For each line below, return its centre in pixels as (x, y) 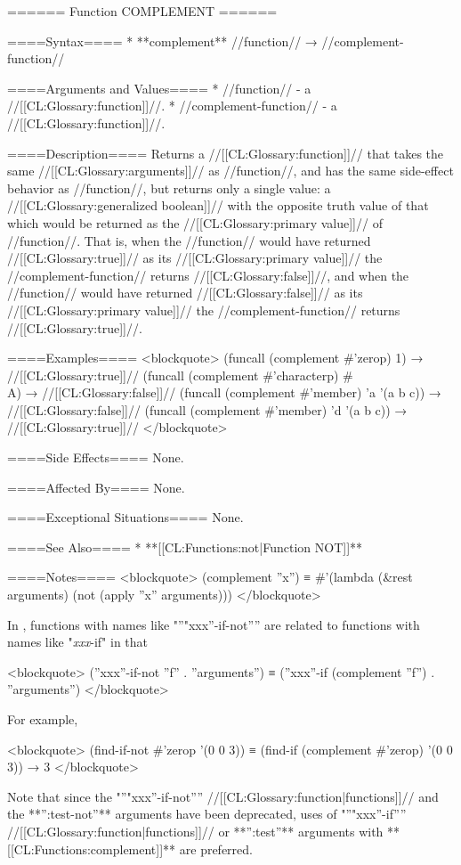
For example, (43, 719)
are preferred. (216, 849)
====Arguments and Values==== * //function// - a (159, 88)
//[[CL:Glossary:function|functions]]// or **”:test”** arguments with (195, 831)
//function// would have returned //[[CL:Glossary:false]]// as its (185, 293)
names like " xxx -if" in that (77, 642)
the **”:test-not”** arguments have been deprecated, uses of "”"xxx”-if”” (207, 814)
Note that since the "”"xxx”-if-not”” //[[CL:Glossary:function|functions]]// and (223, 796)
